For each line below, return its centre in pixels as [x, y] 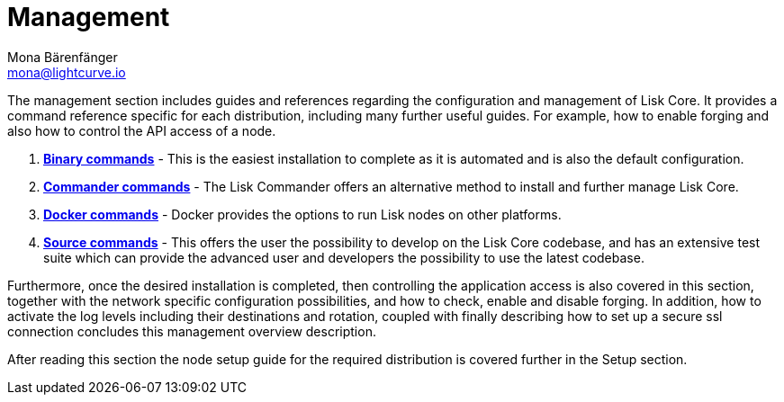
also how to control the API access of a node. [142, 130]
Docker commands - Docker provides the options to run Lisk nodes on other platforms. [302, 214]
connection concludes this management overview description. [192, 331]
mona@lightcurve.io [67, 72]
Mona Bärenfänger [63, 57]
